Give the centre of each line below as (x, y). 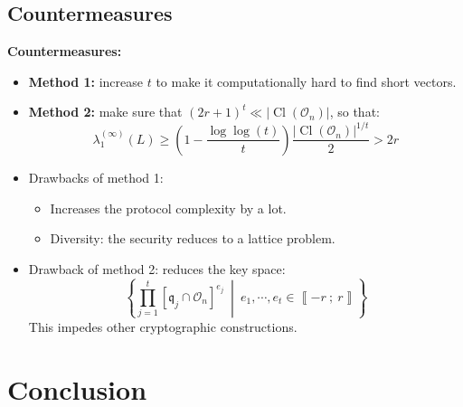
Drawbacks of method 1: (96, 177)
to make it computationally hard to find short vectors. (306, 81)
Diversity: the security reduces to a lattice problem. (193, 238)
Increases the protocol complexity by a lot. (168, 208)
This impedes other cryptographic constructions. (163, 327)
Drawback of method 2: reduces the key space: (157, 268)
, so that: (354, 112)
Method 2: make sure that (105, 112)
